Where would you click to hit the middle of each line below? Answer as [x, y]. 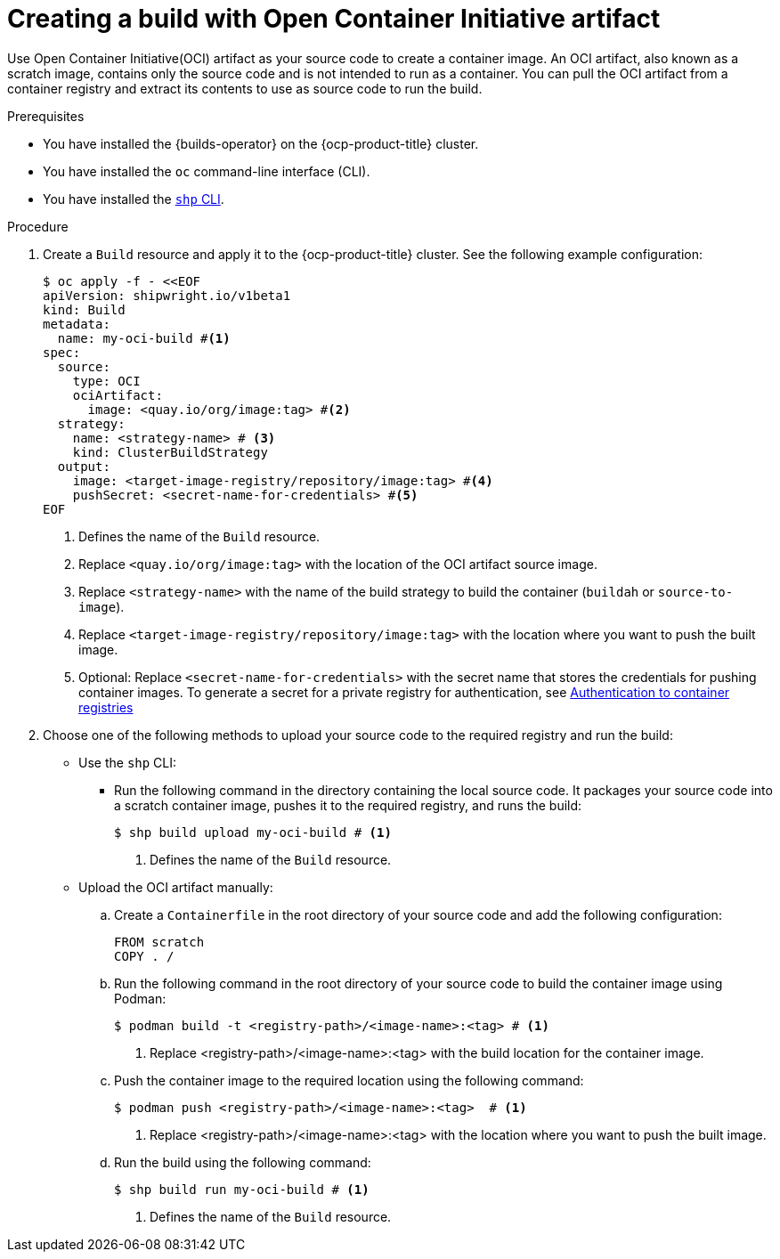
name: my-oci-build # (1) [144, 338]
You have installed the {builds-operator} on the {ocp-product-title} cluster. [261, 143]
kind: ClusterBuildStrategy [170, 452]
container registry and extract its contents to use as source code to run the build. [245, 88]
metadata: [77, 324]
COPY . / [144, 956]
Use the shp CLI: [128, 762]
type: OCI [106, 381]
